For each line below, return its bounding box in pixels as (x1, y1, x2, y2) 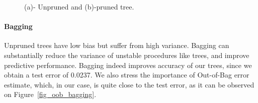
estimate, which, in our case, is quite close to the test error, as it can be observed (4, 79, 254, 89)
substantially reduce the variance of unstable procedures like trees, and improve (4, 49, 249, 60)
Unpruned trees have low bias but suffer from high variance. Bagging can (4, 40, 229, 50)
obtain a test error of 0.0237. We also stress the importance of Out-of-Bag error (4, 69, 249, 80)
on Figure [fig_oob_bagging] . (4, 89, 97, 99)
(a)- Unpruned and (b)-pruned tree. (24, 1, 134, 11)
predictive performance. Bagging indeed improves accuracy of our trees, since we (4, 59, 252, 70)
